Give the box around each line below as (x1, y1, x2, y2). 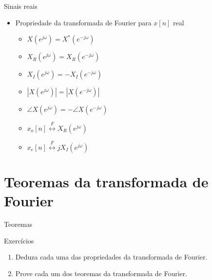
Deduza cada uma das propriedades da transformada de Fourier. (15, 252, 208, 262)
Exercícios (4, 235, 34, 245)
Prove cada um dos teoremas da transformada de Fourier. (15, 268, 188, 278)
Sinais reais (4, 1, 38, 11)
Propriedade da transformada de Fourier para (15, 17, 152, 27)
